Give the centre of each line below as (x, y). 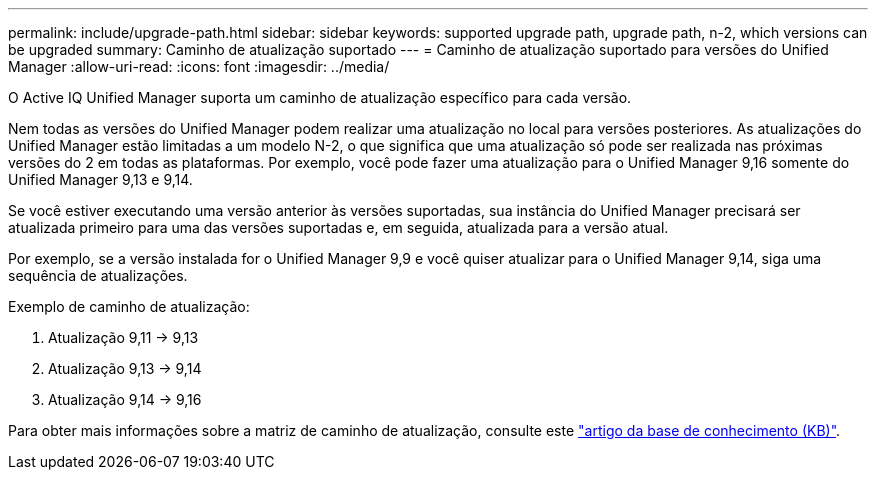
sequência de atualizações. (98, 275)
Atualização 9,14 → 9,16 (125, 399)
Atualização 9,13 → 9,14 (125, 368)
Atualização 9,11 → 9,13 (123, 337)
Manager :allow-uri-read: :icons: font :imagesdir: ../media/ (199, 66)
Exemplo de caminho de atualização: (129, 306)
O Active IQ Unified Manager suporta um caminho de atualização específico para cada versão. (320, 97)
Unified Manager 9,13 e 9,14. (100, 179)
